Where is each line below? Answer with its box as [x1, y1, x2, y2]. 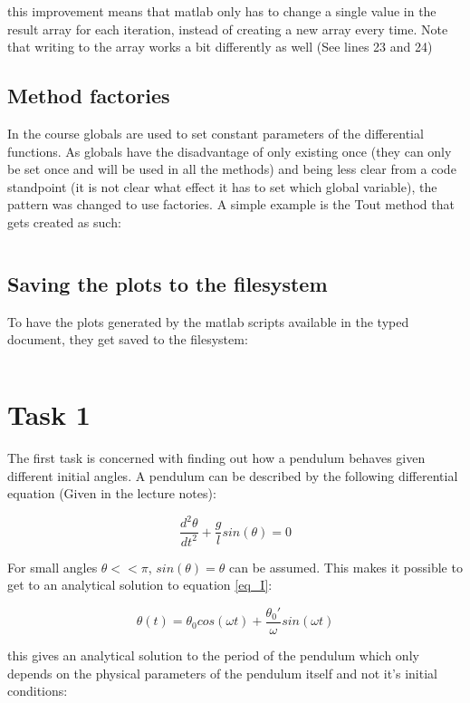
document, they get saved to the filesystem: [7, 330, 248, 349]
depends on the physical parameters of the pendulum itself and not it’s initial [7, 663, 437, 682]
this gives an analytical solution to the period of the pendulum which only [7, 646, 419, 664]
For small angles [7, 557, 98, 576]
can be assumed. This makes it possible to [229, 557, 463, 576]
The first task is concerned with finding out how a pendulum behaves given [7, 448, 426, 467]
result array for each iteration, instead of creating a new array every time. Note [7, 19, 448, 38]
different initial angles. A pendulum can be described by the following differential [7, 466, 458, 485]
